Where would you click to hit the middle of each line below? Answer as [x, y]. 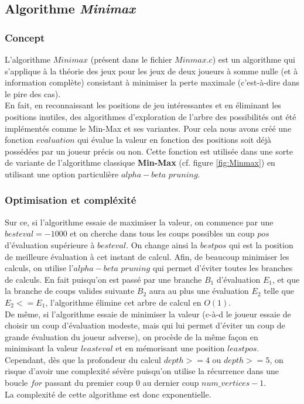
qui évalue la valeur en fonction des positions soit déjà [175, 140]
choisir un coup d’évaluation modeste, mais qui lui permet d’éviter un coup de [145, 325]
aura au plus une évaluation [199, 291]
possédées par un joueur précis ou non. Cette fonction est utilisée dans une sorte [149, 151]
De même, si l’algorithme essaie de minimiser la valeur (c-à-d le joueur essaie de [148, 314]
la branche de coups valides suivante [70, 291]
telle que [279, 291]
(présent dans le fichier [131, 59]
